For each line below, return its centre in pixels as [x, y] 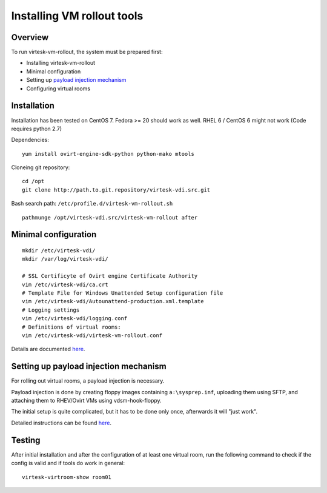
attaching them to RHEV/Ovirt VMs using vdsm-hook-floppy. [86, 401]
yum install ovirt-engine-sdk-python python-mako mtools [108, 154]
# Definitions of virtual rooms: [71, 327]
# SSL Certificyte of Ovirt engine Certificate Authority [110, 276]
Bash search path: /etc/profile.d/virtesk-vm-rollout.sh [92, 204]
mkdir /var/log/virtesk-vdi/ [65, 259]
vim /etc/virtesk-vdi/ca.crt [65, 284]
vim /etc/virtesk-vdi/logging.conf [75, 319]
